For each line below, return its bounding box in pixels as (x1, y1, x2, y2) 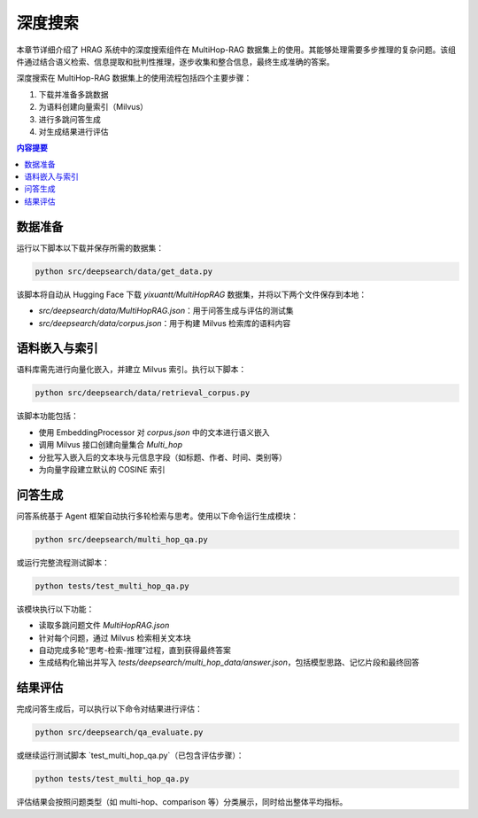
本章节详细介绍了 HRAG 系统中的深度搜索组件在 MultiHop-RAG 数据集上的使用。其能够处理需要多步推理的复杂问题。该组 (16, 44, 456, 55)
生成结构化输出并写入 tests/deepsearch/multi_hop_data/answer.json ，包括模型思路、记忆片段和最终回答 (38, 657, 420, 668)
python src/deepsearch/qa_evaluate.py (35, 728, 204, 737)
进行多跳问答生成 (38, 113, 101, 124)
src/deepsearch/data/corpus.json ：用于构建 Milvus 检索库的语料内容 (38, 317, 291, 328)
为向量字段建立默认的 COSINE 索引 (38, 464, 166, 474)
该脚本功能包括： (16, 410, 79, 421)
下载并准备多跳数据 (38, 89, 109, 99)
